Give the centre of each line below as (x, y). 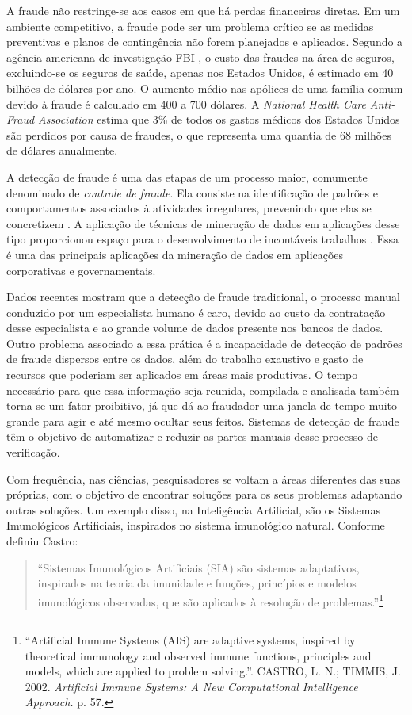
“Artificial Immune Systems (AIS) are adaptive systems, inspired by (190, 640)
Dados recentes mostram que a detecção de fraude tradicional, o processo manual (203, 297)
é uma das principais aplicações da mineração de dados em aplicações (175, 254)
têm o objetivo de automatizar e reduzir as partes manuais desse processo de (192, 436)
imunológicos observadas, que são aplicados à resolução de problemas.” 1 (210, 600)
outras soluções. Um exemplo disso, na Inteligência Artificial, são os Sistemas (194, 509)
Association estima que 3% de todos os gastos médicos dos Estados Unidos (219, 119)
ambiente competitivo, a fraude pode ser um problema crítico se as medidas (190, 26)
